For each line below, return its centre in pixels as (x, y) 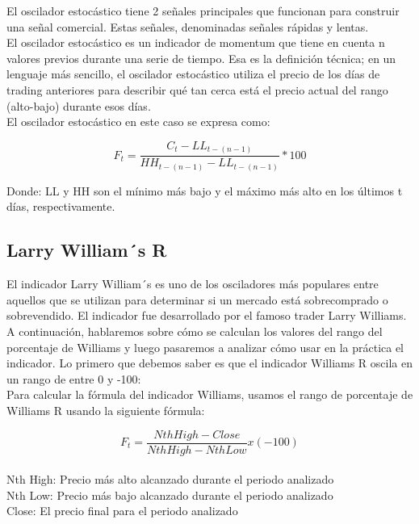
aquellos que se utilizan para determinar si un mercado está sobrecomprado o (197, 299)
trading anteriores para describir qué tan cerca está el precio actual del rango (197, 89)
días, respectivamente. (61, 206)
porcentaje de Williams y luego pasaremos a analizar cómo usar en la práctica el (205, 347)
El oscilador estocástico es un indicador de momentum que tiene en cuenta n (196, 42)
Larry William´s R (87, 250)
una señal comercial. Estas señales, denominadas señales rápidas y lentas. (188, 26)
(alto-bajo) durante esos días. (79, 105)
